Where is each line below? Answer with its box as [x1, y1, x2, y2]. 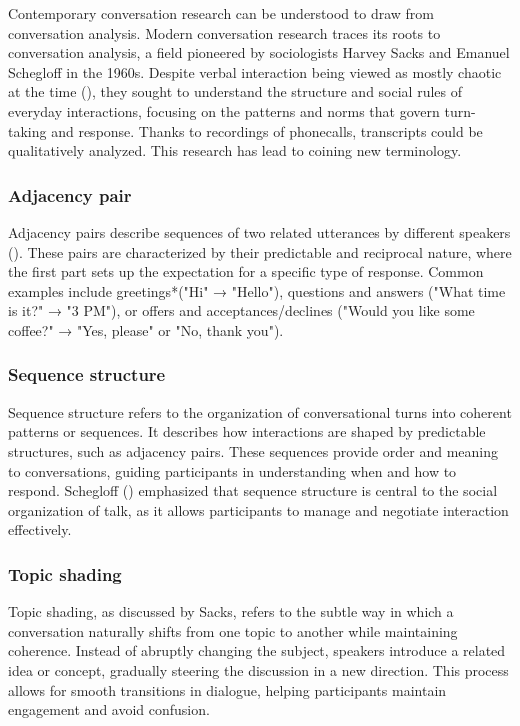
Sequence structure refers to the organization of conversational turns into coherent [8, 401, 512, 422]
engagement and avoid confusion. [8, 699, 210, 720]
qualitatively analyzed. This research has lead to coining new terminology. [8, 140, 462, 161]
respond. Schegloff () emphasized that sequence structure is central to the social [8, 480, 498, 501]
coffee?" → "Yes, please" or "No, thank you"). [8, 319, 284, 340]
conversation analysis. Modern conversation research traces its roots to [8, 22, 441, 43]
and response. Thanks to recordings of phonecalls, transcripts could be [51, 120, 483, 141]
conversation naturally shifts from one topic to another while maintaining [8, 620, 458, 641]
